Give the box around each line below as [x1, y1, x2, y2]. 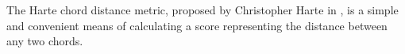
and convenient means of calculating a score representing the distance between [6, 17, 388, 33]
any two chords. [6, 33, 83, 49]
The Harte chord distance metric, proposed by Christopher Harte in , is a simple [6, 2, 399, 17]
